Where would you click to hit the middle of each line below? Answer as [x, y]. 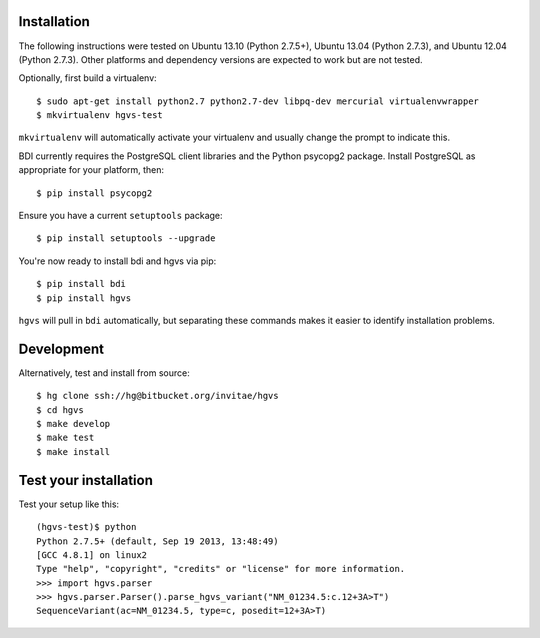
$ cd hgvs [60, 409]
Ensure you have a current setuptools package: [121, 216]
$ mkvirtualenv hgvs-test [100, 115]
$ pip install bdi [81, 284]
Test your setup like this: [69, 504]
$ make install [73, 451]
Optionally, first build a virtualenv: [87, 78]
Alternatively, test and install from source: [104, 372]
